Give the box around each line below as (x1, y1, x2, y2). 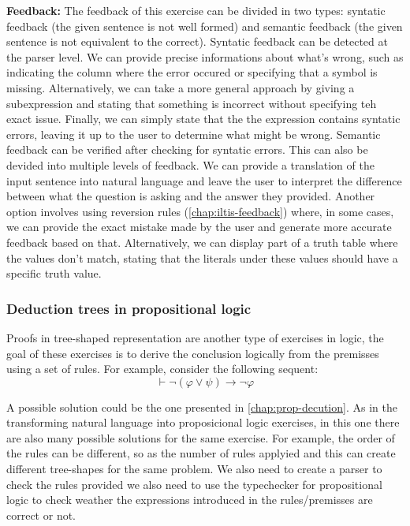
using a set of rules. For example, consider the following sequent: (6, 360, 319, 377)
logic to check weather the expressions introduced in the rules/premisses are (6, 491, 373, 508)
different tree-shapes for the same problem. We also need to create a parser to (6, 461, 382, 477)
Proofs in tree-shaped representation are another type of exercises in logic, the (6, 329, 384, 345)
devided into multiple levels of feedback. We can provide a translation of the (6, 156, 375, 173)
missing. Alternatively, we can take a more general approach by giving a (6, 79, 355, 95)
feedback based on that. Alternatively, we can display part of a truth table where (6, 233, 398, 250)
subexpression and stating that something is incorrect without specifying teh (6, 95, 377, 111)
